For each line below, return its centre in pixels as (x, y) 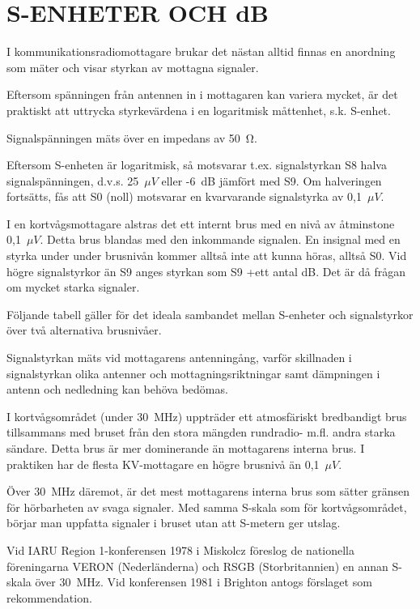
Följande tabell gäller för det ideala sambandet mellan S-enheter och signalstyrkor (210, 314)
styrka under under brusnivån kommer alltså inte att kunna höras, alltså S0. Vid (207, 256)
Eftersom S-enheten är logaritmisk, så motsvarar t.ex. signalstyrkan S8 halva (197, 165)
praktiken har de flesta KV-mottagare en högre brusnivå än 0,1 (163, 464)
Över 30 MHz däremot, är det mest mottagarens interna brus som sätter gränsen (208, 491)
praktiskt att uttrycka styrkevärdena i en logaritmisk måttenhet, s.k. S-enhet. (199, 110)
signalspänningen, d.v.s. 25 (73, 180)
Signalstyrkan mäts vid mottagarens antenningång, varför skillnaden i (179, 358)
